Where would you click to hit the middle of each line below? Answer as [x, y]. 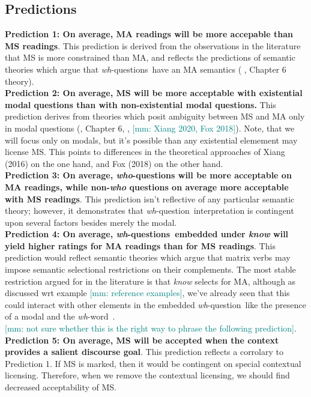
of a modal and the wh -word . [60, 316]
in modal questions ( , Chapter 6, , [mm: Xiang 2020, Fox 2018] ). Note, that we [150, 128]
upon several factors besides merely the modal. [91, 222]
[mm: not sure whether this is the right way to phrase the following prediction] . [151, 328]
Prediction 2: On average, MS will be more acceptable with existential [154, 93]
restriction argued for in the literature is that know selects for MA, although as [150, 281]
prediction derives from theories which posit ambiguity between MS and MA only [155, 116]
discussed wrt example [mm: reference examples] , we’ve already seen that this [147, 293]
